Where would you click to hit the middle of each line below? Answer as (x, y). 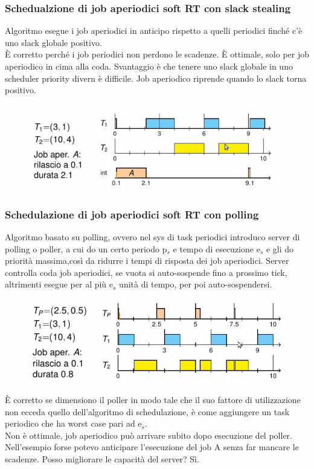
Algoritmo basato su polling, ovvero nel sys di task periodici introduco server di (152, 237)
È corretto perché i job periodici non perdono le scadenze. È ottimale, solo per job (157, 54)
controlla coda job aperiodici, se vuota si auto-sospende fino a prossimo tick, (146, 272)
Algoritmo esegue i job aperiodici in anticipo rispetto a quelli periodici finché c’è (154, 31)
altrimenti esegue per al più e (59, 284)
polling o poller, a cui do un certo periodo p (86, 248)
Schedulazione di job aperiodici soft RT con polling (132, 214)
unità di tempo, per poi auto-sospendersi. (196, 284)
